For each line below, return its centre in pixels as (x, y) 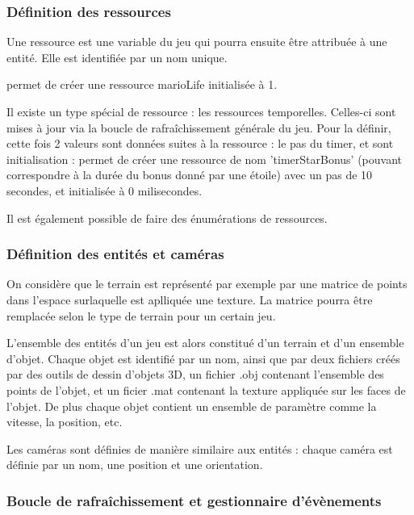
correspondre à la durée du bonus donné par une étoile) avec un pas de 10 (190, 175)
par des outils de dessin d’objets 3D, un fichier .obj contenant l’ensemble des (195, 374)
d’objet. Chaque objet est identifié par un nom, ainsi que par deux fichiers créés (203, 358)
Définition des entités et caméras (115, 254)
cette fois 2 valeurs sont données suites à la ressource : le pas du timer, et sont (200, 143)
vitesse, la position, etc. (65, 422)
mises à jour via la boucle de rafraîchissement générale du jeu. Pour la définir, (199, 127)
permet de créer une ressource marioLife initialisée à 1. (142, 84)
